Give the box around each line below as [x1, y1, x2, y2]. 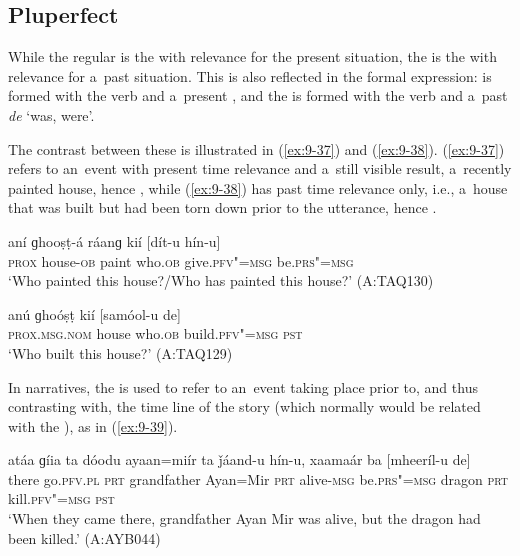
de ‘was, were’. [8, 104, 95, 125]
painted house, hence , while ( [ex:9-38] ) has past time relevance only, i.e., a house [8, 177, 508, 198]
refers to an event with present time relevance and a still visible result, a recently [8, 158, 512, 179]
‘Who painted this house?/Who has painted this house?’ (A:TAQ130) [8, 270, 434, 291]
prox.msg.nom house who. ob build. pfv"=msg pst [8, 323, 303, 344]
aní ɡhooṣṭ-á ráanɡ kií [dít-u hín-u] [8, 230, 221, 251]
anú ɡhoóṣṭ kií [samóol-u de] [8, 303, 181, 324]
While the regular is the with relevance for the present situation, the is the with [8, 46, 497, 67]
